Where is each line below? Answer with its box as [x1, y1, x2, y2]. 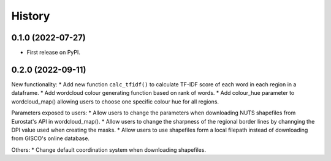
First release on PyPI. [26, 49, 81, 56]
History [11, 9, 50, 23]
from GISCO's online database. [11, 135, 90, 142]
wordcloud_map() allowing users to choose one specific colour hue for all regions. [11, 98, 219, 105]
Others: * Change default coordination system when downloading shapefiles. [11, 146, 207, 153]
